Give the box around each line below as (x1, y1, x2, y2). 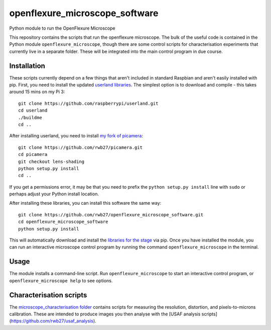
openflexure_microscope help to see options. (9, 277, 113, 284)
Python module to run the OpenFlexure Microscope (9, 25, 115, 31)
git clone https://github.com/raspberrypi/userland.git (18, 101, 159, 106)
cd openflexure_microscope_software (18, 219, 108, 225)
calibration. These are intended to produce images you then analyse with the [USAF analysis (9, 311, 201, 317)
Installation (9, 61, 45, 70)
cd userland (18, 108, 48, 113)
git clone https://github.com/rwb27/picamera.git (18, 144, 143, 150)
